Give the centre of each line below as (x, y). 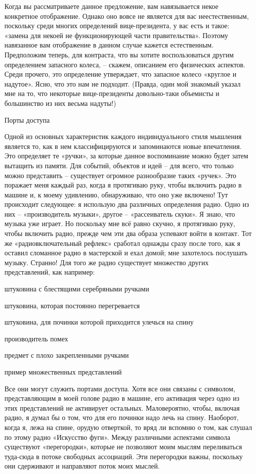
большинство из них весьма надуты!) (60, 103)
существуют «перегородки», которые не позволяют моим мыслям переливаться (123, 447)
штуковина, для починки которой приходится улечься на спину (99, 322)
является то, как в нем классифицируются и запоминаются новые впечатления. (123, 146)
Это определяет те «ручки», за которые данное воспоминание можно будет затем (127, 156)
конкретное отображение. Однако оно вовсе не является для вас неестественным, (127, 16)
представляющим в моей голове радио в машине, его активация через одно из (122, 398)
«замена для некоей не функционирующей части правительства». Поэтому (116, 35)
